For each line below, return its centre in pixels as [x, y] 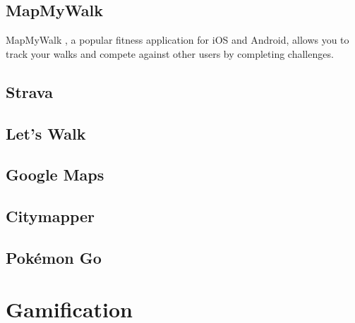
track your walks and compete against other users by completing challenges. [170, 53]
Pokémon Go [54, 257]
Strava [29, 91]
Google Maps [55, 175]
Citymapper [50, 216]
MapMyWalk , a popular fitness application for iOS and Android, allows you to [177, 40]
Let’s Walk [46, 133]
